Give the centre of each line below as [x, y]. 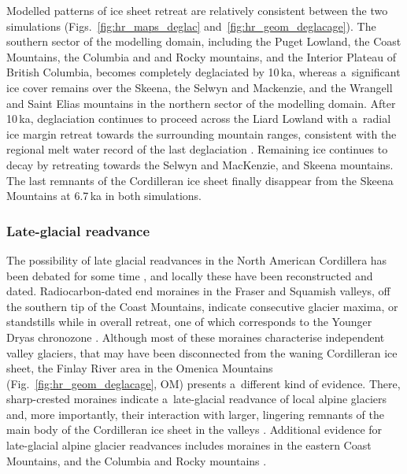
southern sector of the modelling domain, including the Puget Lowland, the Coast [204, 41]
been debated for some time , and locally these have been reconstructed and [190, 275]
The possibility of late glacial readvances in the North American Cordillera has [197, 259]
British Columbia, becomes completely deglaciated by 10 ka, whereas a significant [203, 72]
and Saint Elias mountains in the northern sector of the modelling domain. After [201, 103]
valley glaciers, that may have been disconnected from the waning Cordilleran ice [202, 352]
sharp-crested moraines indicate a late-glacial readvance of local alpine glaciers [197, 399]
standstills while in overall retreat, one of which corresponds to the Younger [189, 322]
